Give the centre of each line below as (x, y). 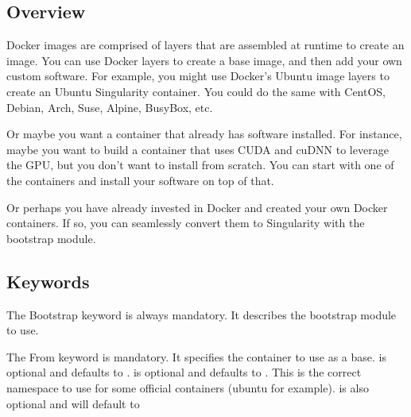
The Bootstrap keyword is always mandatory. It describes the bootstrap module (202, 314)
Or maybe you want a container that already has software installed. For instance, (204, 134)
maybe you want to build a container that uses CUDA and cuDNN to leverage (198, 149)
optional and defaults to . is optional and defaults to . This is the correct (184, 372)
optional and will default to (73, 403)
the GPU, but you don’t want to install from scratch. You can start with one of (200, 165)
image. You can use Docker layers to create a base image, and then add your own (204, 60)
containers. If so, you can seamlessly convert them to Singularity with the (186, 223)
